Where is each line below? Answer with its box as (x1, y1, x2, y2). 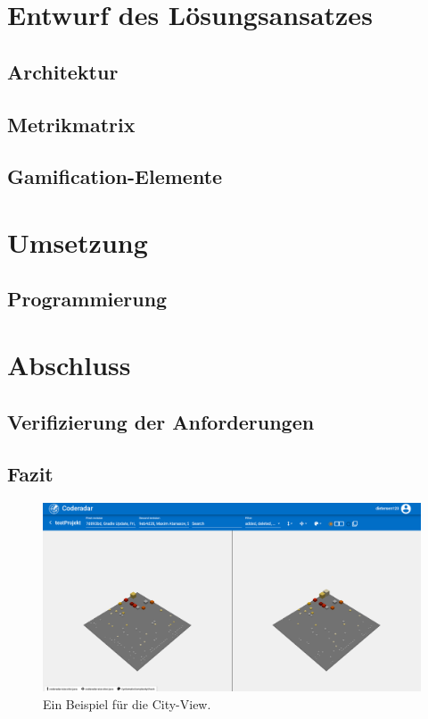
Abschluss (7, 347, 131, 383)
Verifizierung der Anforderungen (7, 407, 315, 435)
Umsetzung (7, 223, 148, 260)
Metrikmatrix (7, 110, 136, 138)
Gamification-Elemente (7, 163, 223, 190)
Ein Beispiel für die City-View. (43, 694, 211, 713)
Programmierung (7, 285, 168, 313)
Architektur (7, 57, 119, 85)
